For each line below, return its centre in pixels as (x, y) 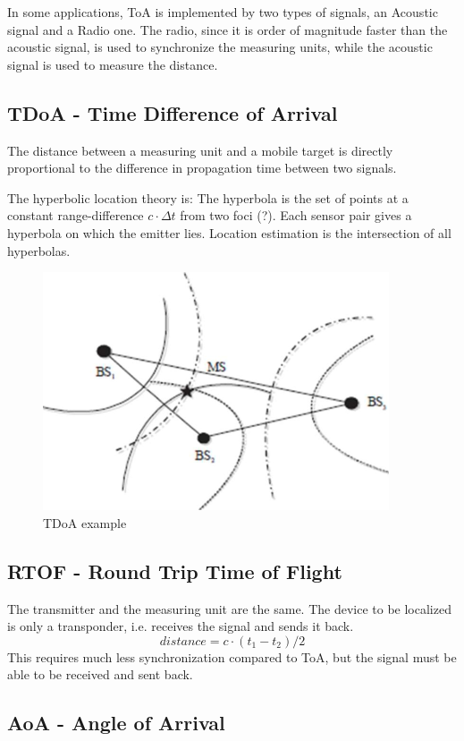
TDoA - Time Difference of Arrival (173, 112)
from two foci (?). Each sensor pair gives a (296, 215)
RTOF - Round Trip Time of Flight (175, 571)
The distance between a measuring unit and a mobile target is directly (200, 150)
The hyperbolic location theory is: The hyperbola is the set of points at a (208, 197)
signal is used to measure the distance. (113, 64)
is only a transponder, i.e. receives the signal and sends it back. (181, 626)
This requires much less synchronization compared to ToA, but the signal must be (232, 656)
